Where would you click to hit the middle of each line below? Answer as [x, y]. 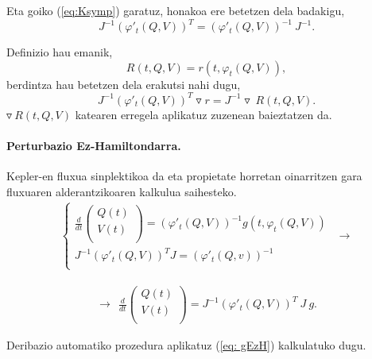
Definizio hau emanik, [60, 52]
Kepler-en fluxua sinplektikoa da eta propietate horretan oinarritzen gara [184, 176]
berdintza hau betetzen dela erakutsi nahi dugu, [124, 84]
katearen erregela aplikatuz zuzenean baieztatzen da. [203, 114]
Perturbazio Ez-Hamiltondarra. [94, 145]
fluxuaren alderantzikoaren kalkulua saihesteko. [122, 191]
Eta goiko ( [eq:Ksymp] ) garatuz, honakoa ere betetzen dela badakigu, [176, 10]
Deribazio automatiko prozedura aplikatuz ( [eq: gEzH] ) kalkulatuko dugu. [186, 344]
